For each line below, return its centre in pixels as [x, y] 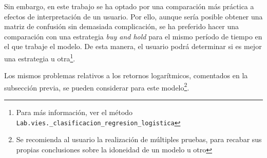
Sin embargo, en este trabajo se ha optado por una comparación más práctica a [129, 6]
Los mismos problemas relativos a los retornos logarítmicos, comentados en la [126, 75]
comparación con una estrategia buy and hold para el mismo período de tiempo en [133, 36]
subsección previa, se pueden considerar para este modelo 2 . [97, 86]
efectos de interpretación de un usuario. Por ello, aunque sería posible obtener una [133, 16]
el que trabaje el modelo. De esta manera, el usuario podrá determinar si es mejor [133, 46]
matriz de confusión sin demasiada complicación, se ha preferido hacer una [122, 26]
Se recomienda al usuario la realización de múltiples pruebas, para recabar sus [139, 139]
